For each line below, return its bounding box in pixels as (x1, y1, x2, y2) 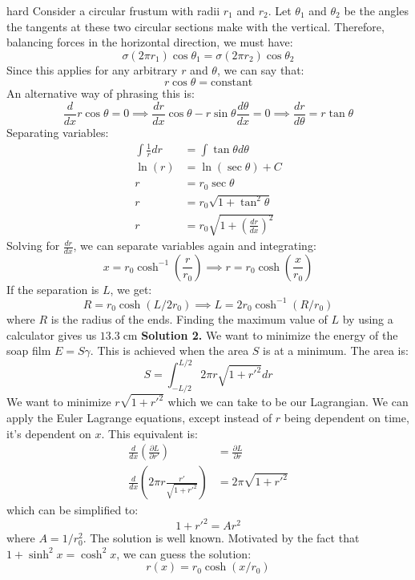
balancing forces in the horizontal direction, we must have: (6, 34, 293, 50)
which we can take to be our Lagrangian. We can (167, 393, 409, 410)
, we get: (110, 280, 152, 297)
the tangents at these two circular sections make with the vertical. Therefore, (6, 18, 385, 34)
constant (210, 77, 253, 89)
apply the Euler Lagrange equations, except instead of (6, 409, 272, 425)
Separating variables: (6, 124, 109, 141)
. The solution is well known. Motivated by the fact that (83, 530, 360, 546)
